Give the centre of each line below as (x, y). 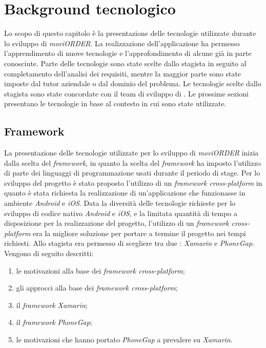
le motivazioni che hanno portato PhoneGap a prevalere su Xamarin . (124, 339)
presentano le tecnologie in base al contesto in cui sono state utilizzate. (115, 103)
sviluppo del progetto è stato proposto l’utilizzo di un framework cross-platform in (133, 182)
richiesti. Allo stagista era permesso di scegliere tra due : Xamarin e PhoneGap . (129, 243)
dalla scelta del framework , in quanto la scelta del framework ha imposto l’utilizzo (132, 162)
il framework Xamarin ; (52, 305)
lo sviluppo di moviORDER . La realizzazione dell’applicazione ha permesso (122, 43)
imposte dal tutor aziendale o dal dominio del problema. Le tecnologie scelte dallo (133, 83)
